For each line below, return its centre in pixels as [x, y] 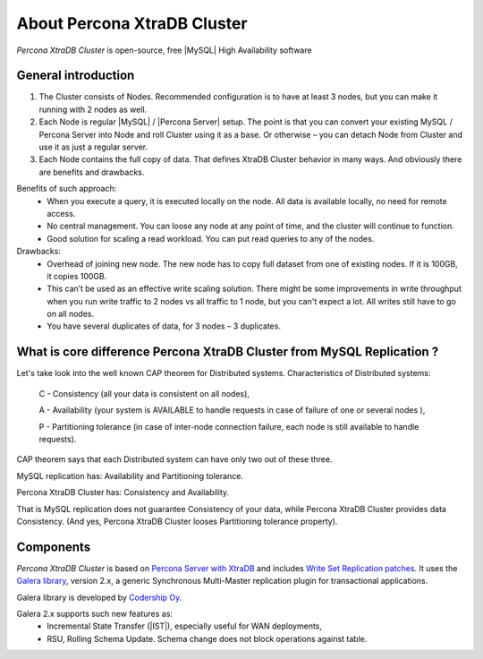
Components [54, 547]
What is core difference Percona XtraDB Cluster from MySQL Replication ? [228, 352]
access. [61, 213]
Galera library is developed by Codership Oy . [99, 597]
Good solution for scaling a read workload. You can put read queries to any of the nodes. [211, 238]
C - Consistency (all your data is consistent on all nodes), [144, 393]
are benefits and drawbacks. [92, 172]
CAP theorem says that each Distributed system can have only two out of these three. [174, 459]
